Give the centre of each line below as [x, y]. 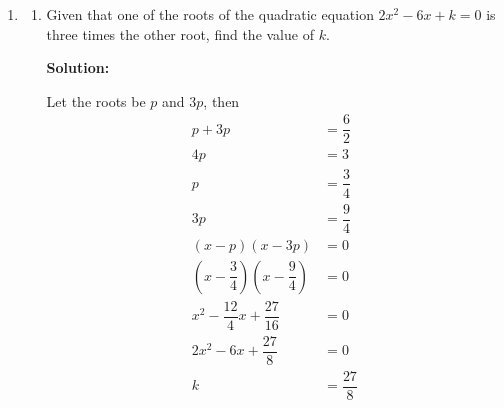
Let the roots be [96, 100]
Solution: [78, 67]
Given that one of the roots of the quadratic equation [210, 14]
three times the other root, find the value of [180, 33]
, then [221, 100]
